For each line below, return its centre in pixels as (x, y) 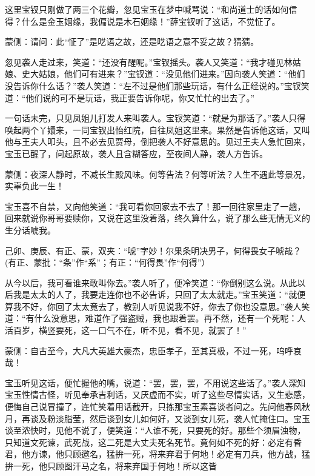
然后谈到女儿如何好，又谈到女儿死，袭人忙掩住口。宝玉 (200, 418)
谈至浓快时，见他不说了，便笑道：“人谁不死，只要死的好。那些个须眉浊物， (155, 430)
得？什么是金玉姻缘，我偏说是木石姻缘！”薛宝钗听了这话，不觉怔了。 (143, 21)
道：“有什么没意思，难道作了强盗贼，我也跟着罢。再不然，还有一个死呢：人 (155, 318)
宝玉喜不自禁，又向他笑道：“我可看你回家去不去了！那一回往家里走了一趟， (155, 206)
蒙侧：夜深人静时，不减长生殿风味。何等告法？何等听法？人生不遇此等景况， (157, 174)
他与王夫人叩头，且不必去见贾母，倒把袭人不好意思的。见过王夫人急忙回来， (157, 142)
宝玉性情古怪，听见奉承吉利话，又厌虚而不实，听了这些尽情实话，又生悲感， (157, 394)
